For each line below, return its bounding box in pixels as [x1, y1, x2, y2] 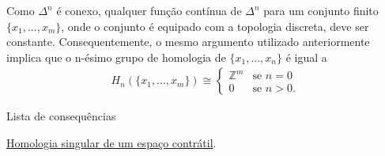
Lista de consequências [6, 108, 116, 124]
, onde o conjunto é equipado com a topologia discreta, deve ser [61, 17, 369, 34]
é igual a [285, 48, 327, 65]
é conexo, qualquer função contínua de [56, 2, 242, 18]
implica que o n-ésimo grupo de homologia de [6, 48, 226, 65]
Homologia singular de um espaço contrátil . [6, 135, 217, 150]
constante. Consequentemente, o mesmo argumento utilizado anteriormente [6, 33, 370, 50]
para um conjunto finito [263, 2, 379, 18]
